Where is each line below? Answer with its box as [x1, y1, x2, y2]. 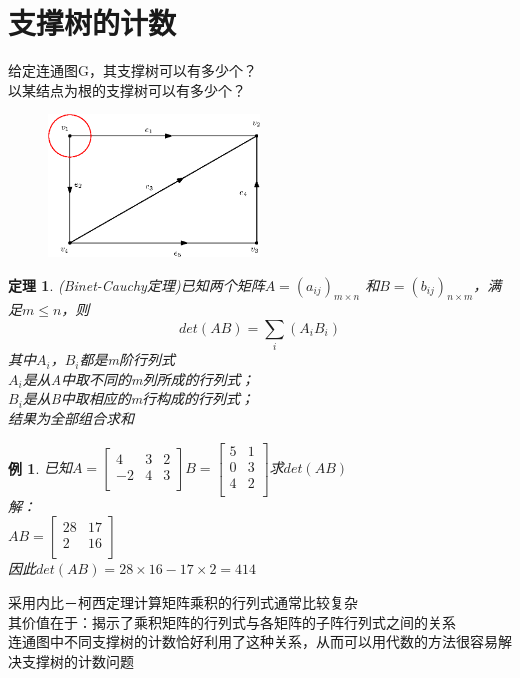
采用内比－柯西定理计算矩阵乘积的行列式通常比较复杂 [8, 591, 358, 612]
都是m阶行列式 [79, 349, 175, 370]
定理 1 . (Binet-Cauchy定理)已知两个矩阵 [8, 274, 265, 295]
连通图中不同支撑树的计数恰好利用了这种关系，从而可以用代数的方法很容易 [8, 631, 498, 652]
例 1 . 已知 [8, 457, 72, 478]
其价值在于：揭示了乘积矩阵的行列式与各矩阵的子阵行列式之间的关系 [8, 611, 456, 632]
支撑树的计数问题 [21, 650, 134, 671]
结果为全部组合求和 [8, 408, 134, 429]
